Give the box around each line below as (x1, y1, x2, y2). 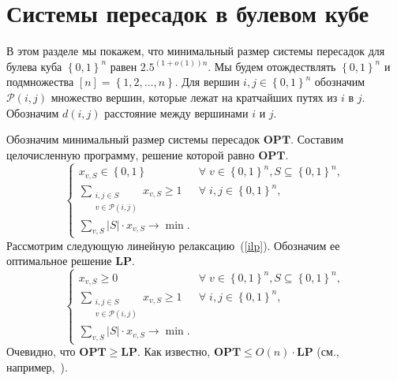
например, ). (6, 358, 68, 375)
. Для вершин (174, 73, 240, 90)
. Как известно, (137, 343, 211, 360)
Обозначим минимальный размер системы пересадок (6, 131, 260, 148)
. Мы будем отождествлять (208, 58, 336, 74)
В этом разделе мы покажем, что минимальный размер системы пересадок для (6, 43, 385, 59)
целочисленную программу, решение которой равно (6, 146, 255, 162)
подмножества (6, 73, 74, 90)
